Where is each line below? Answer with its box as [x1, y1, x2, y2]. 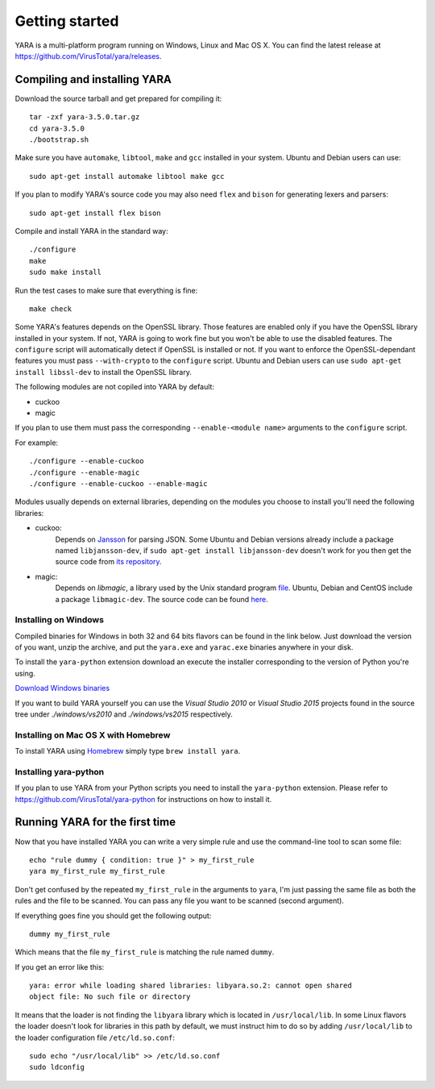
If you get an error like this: [14, 962, 105, 971]
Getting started [14, 12, 119, 30]
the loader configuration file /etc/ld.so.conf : [14, 1033, 176, 1042]
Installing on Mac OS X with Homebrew [14, 729, 171, 741]
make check [29, 304, 72, 314]
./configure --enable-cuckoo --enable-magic [29, 480, 209, 488]
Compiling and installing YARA [14, 73, 172, 86]
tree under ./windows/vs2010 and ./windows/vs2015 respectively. [14, 709, 234, 719]
